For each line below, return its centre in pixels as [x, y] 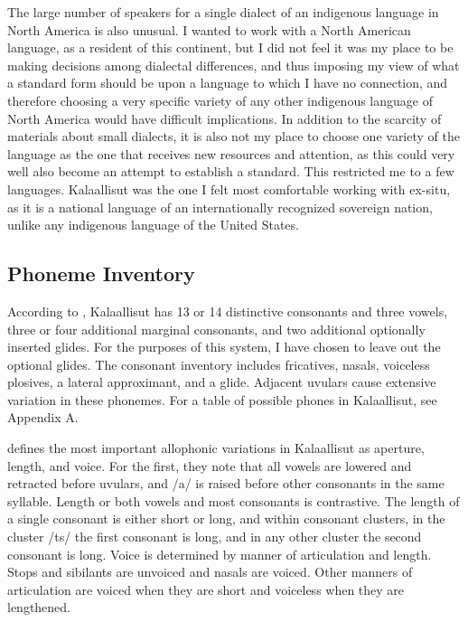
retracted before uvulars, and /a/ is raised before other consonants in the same [226, 483]
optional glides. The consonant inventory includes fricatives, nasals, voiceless [219, 364]
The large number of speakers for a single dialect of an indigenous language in [223, 12]
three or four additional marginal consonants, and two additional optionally [216, 329]
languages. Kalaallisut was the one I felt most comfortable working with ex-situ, [229, 188]
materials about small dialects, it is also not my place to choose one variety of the [234, 136]
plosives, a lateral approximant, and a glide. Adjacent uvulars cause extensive [222, 382]
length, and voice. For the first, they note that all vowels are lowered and [210, 465]
